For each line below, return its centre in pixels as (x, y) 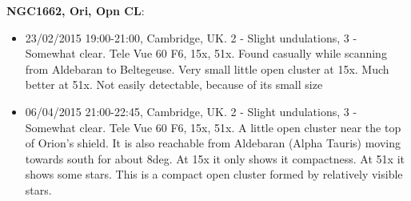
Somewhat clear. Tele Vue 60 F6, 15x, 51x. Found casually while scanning (206, 53)
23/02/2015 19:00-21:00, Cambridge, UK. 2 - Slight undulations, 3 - (191, 37)
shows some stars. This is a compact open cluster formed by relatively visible (214, 174)
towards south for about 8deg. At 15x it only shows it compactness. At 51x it (215, 158)
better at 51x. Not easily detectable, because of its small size (174, 84)
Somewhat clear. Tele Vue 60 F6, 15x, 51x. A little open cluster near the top (213, 127)
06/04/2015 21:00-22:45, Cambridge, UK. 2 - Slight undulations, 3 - (191, 111)
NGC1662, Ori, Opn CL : (76, 10)
